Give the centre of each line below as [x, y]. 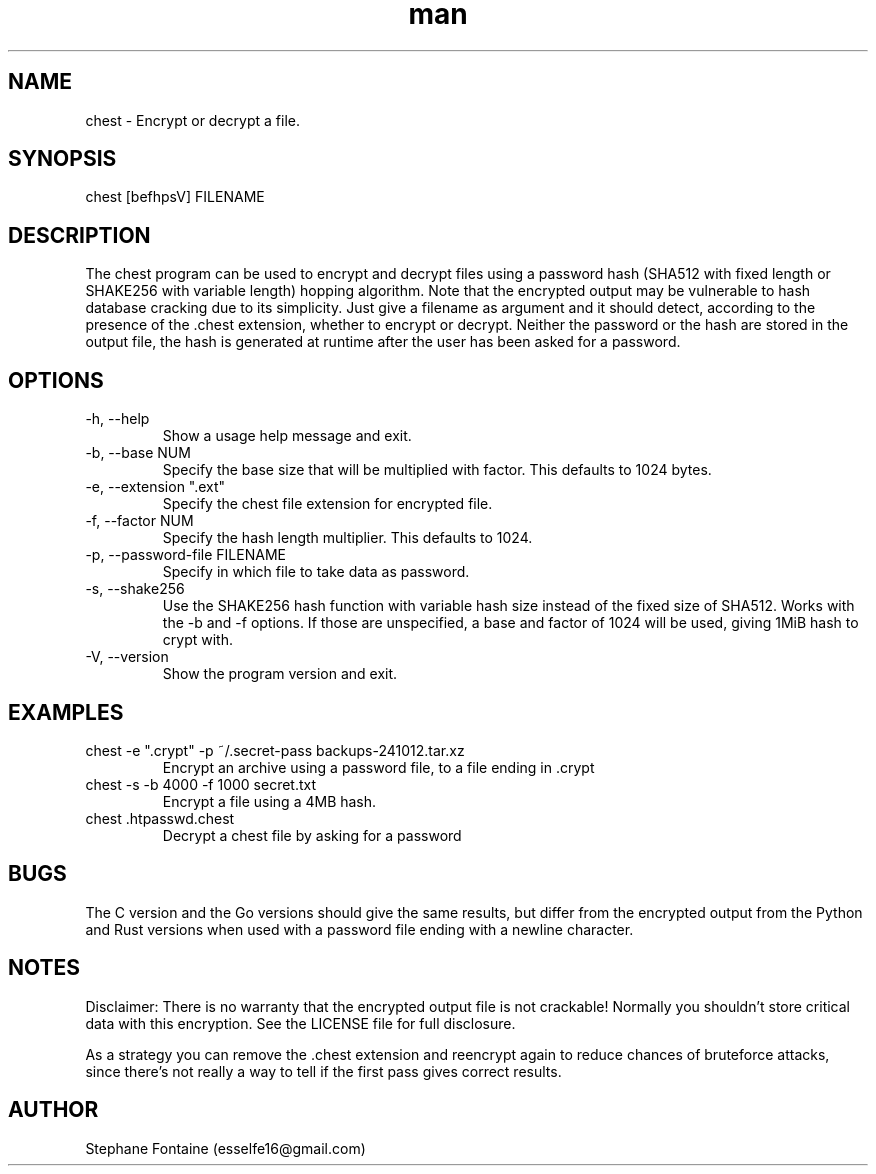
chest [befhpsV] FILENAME [175, 197]
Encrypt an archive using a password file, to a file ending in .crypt [378, 767]
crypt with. [197, 640]
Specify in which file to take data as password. [316, 572]
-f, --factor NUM [139, 521]
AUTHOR [53, 1110]
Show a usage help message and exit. [287, 436]
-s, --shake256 [135, 589]
